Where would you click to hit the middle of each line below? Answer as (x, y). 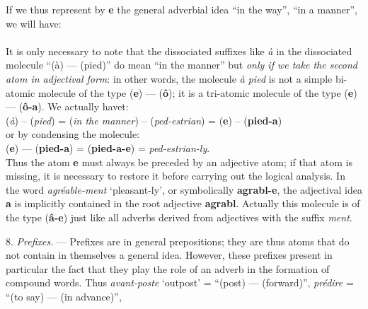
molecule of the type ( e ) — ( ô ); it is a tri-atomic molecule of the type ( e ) (197, 92)
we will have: (34, 23)
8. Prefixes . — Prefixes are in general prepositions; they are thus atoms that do (178, 241)
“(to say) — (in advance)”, (64, 296)
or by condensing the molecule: (73, 134)
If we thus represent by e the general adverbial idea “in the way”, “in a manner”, (182, 9)
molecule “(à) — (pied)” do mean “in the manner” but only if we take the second (182, 65)
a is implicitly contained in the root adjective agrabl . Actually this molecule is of (183, 203)
